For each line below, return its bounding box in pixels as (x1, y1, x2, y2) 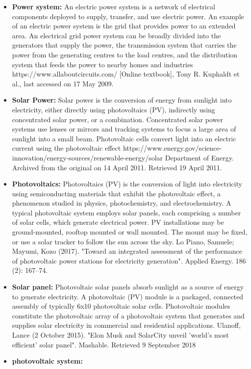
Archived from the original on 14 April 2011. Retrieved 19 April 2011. (12, 162, 222, 172)
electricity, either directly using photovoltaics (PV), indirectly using (12, 104, 215, 114)
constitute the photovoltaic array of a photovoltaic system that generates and (12, 310, 245, 320)
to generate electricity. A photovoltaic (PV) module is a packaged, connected (12, 291, 244, 301)
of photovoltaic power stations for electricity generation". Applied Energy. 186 (12, 255, 246, 265)
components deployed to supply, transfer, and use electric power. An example (12, 11, 244, 21)
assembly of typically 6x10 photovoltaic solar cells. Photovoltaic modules (12, 301, 230, 311)
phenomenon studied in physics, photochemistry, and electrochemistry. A (12, 198, 231, 208)
